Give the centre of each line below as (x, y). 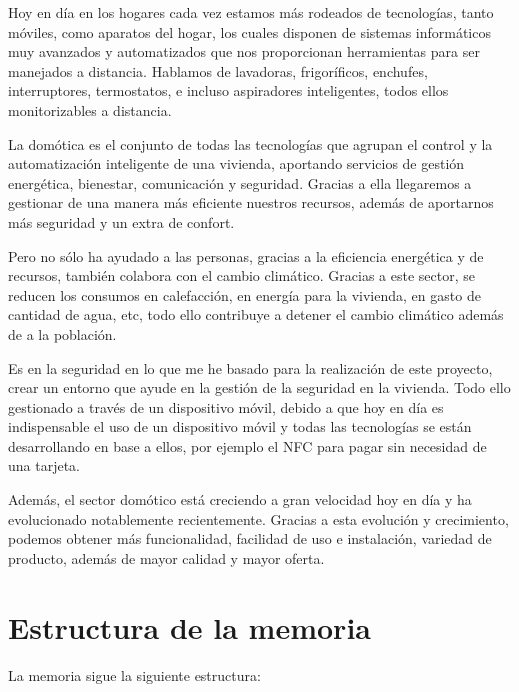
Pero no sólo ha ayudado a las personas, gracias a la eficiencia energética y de (246, 255)
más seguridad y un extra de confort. (121, 221)
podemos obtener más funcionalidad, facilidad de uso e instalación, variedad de (250, 538)
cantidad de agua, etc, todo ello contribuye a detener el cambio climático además (256, 314)
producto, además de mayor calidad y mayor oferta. (166, 557)
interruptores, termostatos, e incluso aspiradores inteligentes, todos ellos (228, 90)
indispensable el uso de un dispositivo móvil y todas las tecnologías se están (240, 426)
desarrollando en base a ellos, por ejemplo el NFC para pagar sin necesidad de (247, 445)
